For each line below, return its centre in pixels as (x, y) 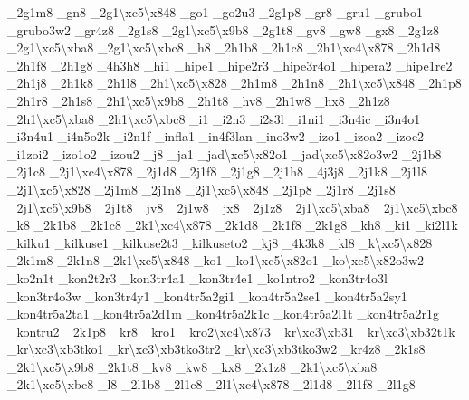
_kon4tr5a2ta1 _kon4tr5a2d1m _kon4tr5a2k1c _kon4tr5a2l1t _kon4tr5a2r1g (224, 314)
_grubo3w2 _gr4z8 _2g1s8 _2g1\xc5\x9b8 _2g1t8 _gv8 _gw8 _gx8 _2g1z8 (223, 29)
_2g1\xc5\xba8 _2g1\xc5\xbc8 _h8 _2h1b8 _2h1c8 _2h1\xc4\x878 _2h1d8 (224, 48)
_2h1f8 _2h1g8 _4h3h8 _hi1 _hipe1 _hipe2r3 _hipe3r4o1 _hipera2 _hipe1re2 (230, 65)
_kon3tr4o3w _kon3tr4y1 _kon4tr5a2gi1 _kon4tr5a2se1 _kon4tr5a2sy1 (207, 295)
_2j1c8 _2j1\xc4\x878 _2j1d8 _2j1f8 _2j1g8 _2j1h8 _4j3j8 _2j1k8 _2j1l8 (217, 171)
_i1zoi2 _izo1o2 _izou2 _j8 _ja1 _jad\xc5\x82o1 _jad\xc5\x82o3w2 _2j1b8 (225, 153)
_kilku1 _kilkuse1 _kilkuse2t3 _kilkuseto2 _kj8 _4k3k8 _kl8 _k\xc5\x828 (220, 242)
